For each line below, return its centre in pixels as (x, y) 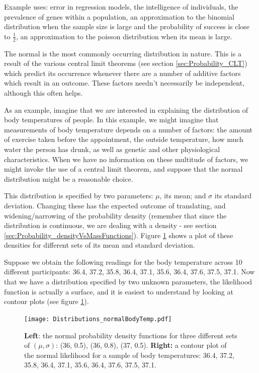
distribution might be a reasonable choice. (69, 178)
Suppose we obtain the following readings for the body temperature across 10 (123, 262)
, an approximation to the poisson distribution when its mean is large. (124, 36)
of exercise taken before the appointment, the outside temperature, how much (124, 139)
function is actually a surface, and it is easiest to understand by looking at (119, 291)
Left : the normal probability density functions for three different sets (131, 335)
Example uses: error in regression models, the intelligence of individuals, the (121, 7)
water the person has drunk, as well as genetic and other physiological (112, 149)
